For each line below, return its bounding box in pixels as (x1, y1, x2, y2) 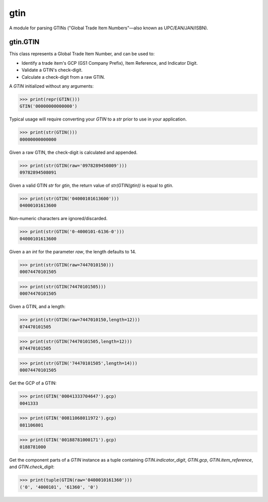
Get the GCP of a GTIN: (9, 380, 57, 386)
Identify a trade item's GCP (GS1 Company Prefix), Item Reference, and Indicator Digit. (21, 60, 198, 66)
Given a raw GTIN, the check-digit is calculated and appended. (9, 149, 137, 155)
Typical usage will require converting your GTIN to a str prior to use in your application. (9, 116, 187, 122)
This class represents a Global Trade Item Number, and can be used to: (9, 51, 155, 57)
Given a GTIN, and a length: (9, 304, 66, 310)
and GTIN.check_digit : (9, 464, 55, 470)
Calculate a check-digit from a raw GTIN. (21, 74, 105, 80)
